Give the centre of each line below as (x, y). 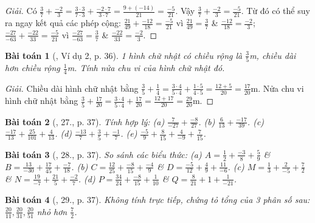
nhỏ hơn (52, 211)
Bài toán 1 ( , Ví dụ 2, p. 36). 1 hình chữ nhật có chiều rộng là (124, 55)
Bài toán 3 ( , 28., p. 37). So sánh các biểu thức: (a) (103, 154)
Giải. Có (21, 11)
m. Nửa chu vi (277, 88)
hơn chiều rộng (33, 68)
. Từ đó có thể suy (275, 11)
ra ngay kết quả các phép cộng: (63, 23)
